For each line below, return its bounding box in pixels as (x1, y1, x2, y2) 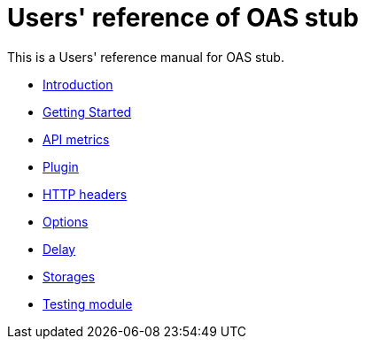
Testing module (43, 296, 133, 311)
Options (43, 213, 89, 229)
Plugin (43, 158, 79, 174)
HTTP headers (43, 186, 128, 202)
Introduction (43, 76, 113, 92)
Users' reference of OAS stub (7, 3, 359, 33)
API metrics (43, 131, 110, 147)
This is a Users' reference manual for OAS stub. (7, 49, 284, 65)
